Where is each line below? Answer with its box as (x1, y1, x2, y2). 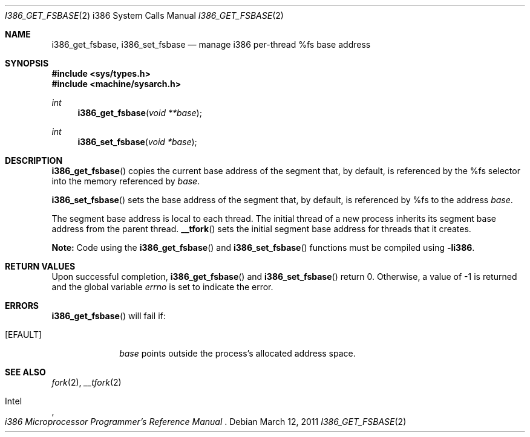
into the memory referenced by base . (51, 176, 200, 186)
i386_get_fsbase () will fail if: (51, 311, 166, 321)
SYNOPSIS (5, 58, 49, 68)
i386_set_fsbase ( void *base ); (77, 137, 197, 147)
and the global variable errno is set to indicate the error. (51, 282, 273, 292)
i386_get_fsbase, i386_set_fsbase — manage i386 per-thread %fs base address (51, 39, 371, 50)
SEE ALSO (5, 367, 46, 377)
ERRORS (5, 300, 39, 311)
